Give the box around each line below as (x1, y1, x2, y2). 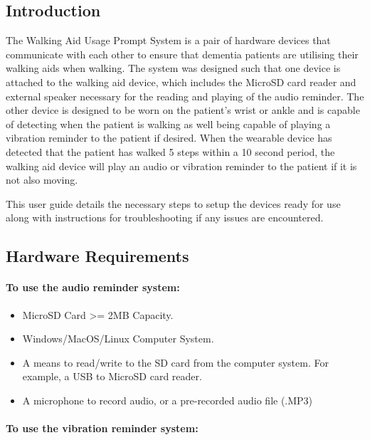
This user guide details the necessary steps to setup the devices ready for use (6, 196, 341, 211)
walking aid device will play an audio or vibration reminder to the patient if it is (6, 158, 357, 173)
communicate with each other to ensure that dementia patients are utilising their (6, 46, 359, 61)
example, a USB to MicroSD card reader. (22, 369, 202, 384)
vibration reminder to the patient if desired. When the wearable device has (6, 130, 332, 145)
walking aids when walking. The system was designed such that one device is (6, 61, 341, 75)
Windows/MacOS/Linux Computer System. (22, 331, 214, 346)
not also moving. (6, 172, 78, 187)
